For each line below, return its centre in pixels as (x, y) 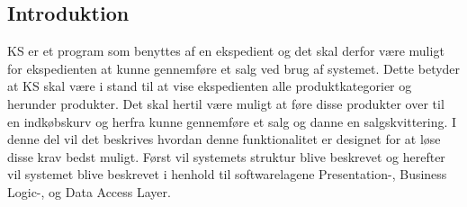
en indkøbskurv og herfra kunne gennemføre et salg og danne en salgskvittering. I (232, 121)
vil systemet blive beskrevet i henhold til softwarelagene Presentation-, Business (227, 174)
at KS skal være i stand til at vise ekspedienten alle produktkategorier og (210, 86)
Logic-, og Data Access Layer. (89, 191)
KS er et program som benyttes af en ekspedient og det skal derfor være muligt (226, 51)
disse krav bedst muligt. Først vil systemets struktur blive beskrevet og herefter (226, 156)
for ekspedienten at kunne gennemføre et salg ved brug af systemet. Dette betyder (234, 68)
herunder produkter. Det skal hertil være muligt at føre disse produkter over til (226, 103)
